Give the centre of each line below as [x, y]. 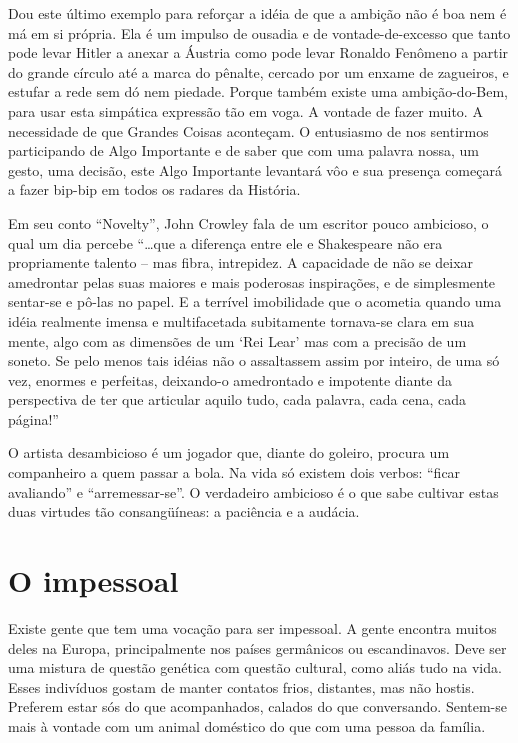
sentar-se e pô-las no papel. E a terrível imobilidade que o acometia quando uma [255, 301]
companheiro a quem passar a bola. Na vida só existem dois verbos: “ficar [234, 472]
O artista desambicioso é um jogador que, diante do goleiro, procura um [229, 452]
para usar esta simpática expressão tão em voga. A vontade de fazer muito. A [245, 110]
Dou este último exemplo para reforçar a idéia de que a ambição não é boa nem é [257, 13]
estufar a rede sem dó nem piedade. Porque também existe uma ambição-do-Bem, [258, 91]
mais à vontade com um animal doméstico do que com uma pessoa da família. [247, 725]
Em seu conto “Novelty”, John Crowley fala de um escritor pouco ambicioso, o [248, 222]
